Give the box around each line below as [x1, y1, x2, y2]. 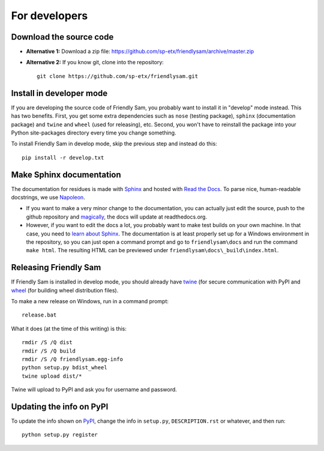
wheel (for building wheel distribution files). [11, 286, 119, 294]
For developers [11, 9, 88, 22]
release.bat [22, 312, 57, 318]
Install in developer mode [11, 88, 108, 98]
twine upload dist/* [22, 372, 82, 380]
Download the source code [11, 32, 114, 42]
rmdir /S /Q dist [22, 339, 73, 346]
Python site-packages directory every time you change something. [11, 129, 176, 136]
